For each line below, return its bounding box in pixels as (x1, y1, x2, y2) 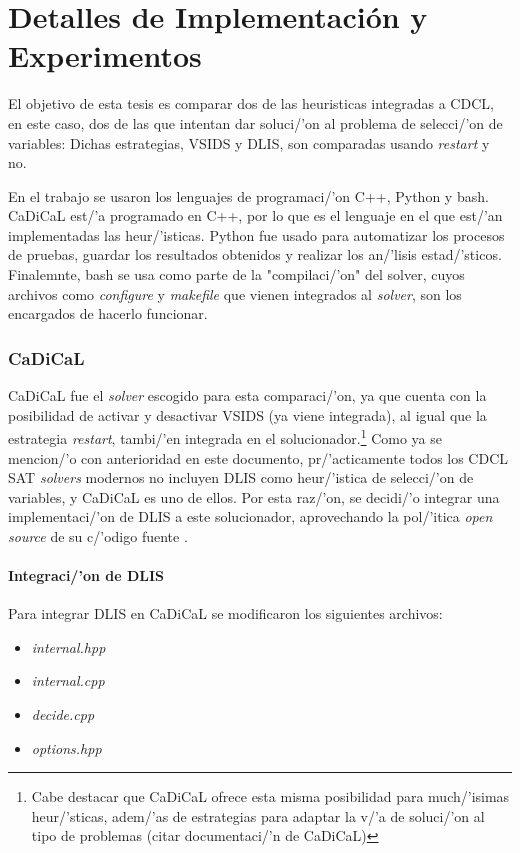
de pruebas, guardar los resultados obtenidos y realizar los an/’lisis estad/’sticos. (8, 244, 502, 265)
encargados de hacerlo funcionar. (8, 303, 208, 324)
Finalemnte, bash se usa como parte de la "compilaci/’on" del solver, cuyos (8, 264, 465, 285)
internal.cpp (31, 670, 105, 691)
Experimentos (8, 35, 202, 76)
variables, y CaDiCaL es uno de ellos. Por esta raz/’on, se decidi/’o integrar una (8, 486, 500, 507)
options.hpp (31, 737, 102, 758)
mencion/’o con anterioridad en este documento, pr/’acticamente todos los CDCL (8, 447, 509, 468)
